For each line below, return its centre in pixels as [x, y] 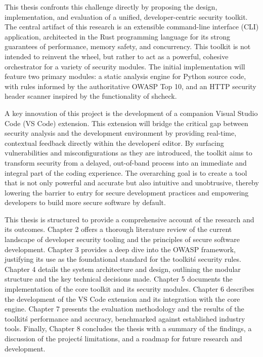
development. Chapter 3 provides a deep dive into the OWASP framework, [120, 249]
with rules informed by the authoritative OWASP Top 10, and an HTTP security [130, 86]
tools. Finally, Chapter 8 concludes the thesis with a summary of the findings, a [128, 328]
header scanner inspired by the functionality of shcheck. [91, 96]
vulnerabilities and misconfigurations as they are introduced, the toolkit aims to [128, 153]
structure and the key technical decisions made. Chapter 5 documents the [119, 279]
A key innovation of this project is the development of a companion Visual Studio [131, 113]
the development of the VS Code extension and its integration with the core [122, 299]
